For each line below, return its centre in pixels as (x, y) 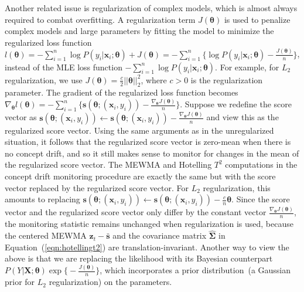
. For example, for (247, 67)
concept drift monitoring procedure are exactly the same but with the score (140, 176)
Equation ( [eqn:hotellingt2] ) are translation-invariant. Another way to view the (147, 247)
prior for (20, 282)
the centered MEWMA (46, 235)
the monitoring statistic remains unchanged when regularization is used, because (149, 224)
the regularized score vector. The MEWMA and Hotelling (108, 164)
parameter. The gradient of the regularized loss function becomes (122, 92)
